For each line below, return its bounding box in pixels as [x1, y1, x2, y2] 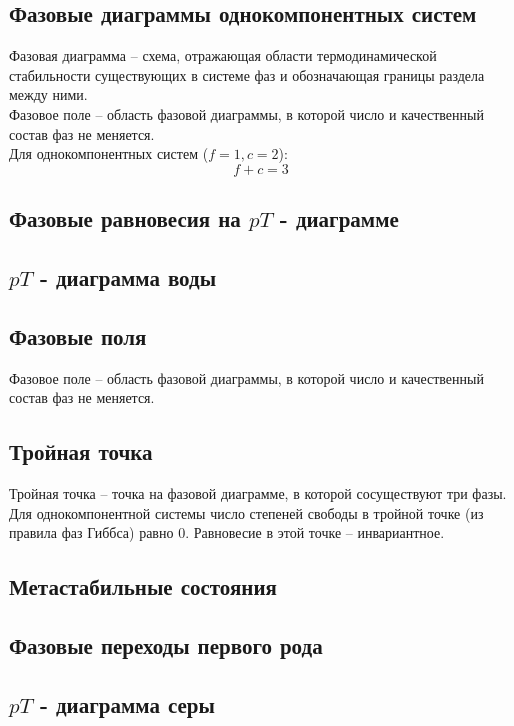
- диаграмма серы [39, 688, 215, 719]
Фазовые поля [9, 320, 147, 351]
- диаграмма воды [39, 261, 217, 292]
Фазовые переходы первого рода [9, 629, 323, 660]
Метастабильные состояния [9, 571, 277, 602]
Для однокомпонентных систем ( [9, 143, 209, 164]
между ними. [9, 84, 88, 105]
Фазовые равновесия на [9, 203, 241, 234]
